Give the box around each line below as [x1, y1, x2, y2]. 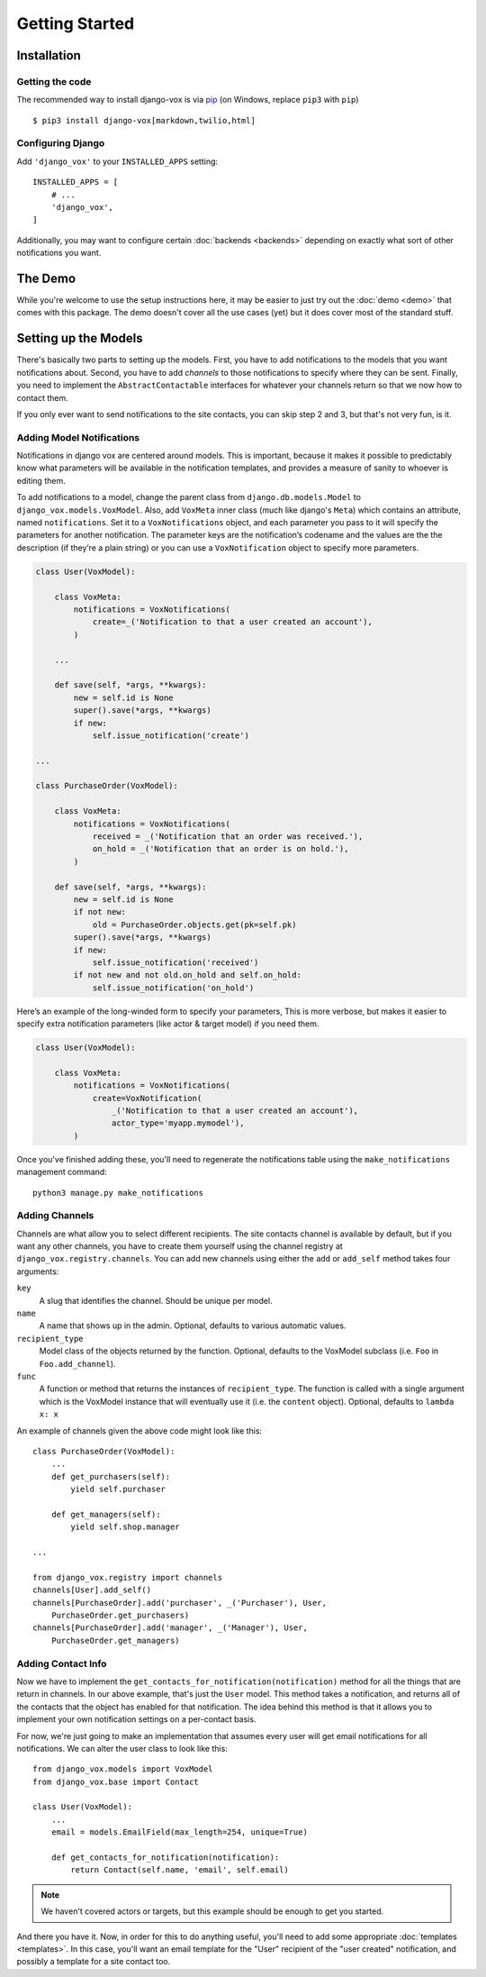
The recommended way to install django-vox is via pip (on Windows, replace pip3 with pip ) [16, 95, 359, 105]
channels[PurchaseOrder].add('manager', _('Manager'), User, [32, 1623, 308, 1633]
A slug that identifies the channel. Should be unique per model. [39, 1295, 274, 1306]
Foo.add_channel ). [39, 1358, 116, 1369]
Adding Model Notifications [16, 431, 140, 443]
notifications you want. [16, 248, 102, 259]
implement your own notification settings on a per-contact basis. [16, 1714, 256, 1725]
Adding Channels [16, 1209, 94, 1222]
